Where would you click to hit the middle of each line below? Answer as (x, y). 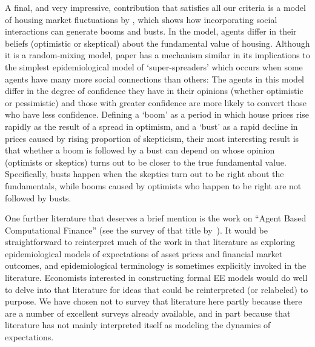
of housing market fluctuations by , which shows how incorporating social (141, 19)
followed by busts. (38, 197)
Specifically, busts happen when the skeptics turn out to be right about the (144, 174)
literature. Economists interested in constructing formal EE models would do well (156, 278)
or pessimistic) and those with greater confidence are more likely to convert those (156, 102)
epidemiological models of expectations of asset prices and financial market (144, 253)
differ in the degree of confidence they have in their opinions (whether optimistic (154, 91)
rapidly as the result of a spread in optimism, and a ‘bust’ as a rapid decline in (151, 126)
